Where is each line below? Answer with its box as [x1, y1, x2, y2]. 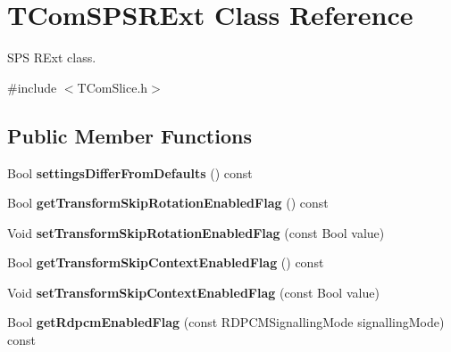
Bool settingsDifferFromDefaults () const [7, 163, 253, 182]
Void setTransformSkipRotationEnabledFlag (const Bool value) [7, 223, 385, 241]
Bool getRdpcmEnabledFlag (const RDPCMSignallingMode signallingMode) [7, 313, 445, 332]
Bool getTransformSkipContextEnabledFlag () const [7, 253, 324, 272]
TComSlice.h [77, 78, 148, 96]
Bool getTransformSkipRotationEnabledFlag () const [7, 193, 329, 212]
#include [7, 78, 57, 96]
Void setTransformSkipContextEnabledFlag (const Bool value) [7, 282, 380, 301]
